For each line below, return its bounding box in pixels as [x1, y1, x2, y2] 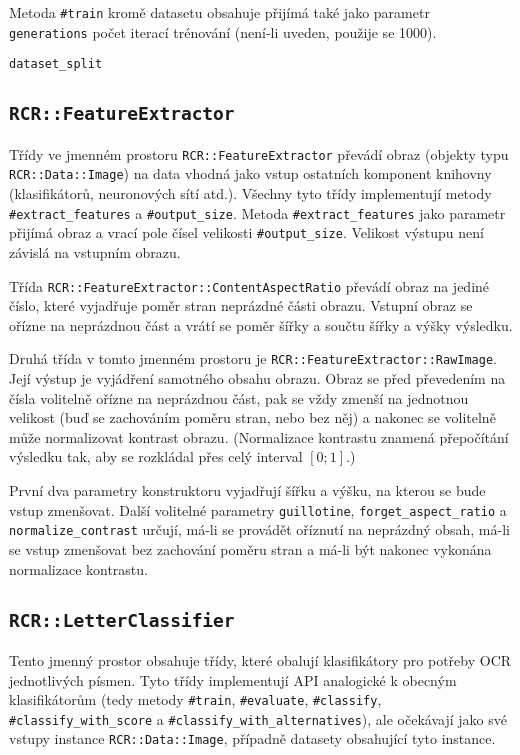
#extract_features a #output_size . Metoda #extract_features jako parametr [9, 202, 506, 223]
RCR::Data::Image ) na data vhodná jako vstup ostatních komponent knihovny [9, 163, 492, 184]
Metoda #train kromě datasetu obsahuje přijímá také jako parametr [9, 2, 430, 22]
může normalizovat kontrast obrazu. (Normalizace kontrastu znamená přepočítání [9, 426, 509, 447]
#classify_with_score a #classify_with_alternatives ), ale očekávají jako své [9, 708, 507, 729]
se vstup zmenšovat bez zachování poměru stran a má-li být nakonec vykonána [9, 538, 492, 559]
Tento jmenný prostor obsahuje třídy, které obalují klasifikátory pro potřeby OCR [9, 649, 512, 670]
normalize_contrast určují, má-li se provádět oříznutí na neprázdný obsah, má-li [9, 519, 510, 540]
